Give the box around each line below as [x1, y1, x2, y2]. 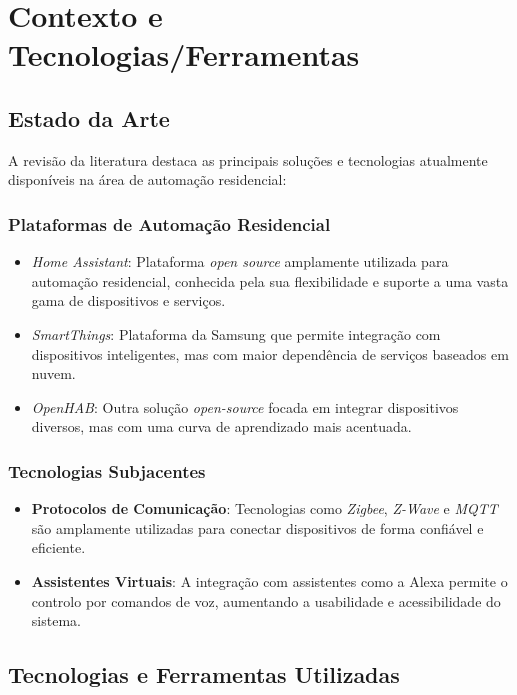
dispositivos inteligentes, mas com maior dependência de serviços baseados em [31, 343, 509, 364]
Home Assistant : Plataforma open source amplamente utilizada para [31, 251, 449, 272]
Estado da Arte [8, 102, 170, 133]
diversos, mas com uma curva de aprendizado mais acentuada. [31, 416, 412, 437]
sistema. [31, 610, 81, 631]
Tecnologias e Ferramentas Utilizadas [8, 659, 400, 690]
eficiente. [31, 537, 86, 558]
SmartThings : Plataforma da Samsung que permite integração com [31, 323, 441, 344]
